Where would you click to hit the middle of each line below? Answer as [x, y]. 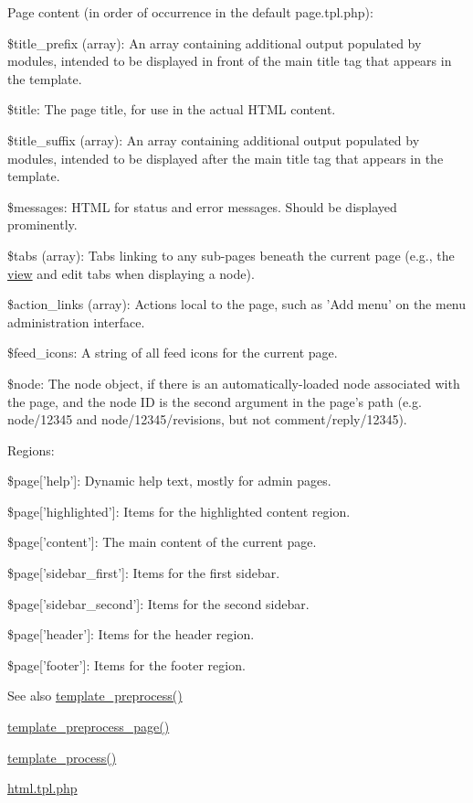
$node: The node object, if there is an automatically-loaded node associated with [234, 383]
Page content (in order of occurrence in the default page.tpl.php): [190, 12]
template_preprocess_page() [89, 727]
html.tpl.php [42, 788]
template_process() [62, 757]
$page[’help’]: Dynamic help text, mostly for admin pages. [169, 481]
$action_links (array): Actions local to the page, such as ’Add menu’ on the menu [237, 304]
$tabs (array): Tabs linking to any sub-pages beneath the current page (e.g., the [231, 255]
